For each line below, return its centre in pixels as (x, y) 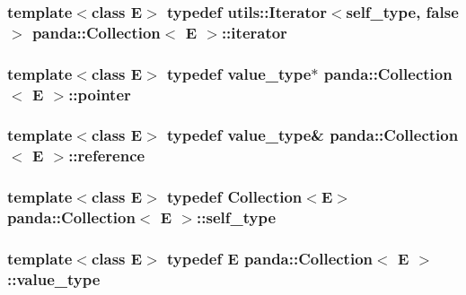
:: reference (107, 156)
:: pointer (100, 94)
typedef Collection (235, 197)
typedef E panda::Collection (270, 258)
